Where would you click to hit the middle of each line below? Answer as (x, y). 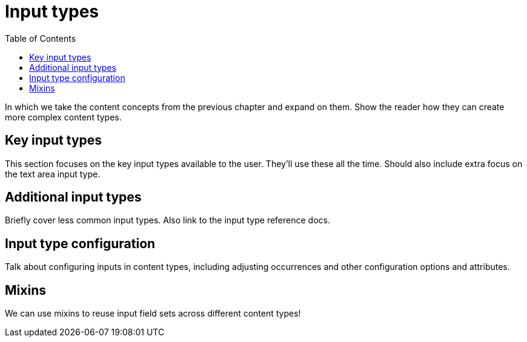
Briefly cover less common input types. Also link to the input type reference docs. (167, 220)
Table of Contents (41, 38)
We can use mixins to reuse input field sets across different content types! (153, 314)
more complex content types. (63, 117)
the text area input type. (53, 174)
